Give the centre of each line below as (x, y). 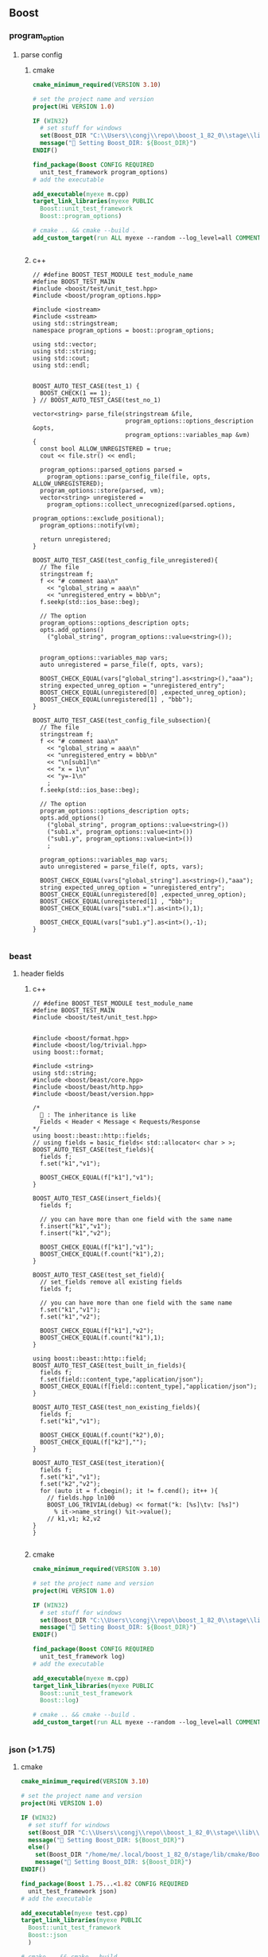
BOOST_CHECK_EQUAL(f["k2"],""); (93, 1442)
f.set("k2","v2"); (70, 1484)
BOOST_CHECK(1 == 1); (76, 393)
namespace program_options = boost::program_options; (123, 330)
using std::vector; (65, 344)
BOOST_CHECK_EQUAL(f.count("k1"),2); (102, 1254)
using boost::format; (68, 1053)
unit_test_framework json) (73, 1891)
